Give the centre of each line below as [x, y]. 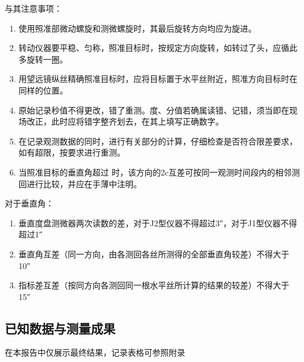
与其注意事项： [33, 8]
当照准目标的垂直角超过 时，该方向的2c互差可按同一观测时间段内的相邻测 [159, 172]
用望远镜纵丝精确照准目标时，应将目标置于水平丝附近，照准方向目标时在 [158, 79]
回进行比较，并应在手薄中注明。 [80, 183]
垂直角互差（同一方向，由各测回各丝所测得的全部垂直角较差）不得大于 [154, 254]
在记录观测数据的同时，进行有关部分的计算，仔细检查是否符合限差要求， [158, 141]
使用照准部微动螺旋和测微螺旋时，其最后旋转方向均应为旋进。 [137, 28]
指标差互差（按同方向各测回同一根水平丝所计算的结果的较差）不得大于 [154, 285]
